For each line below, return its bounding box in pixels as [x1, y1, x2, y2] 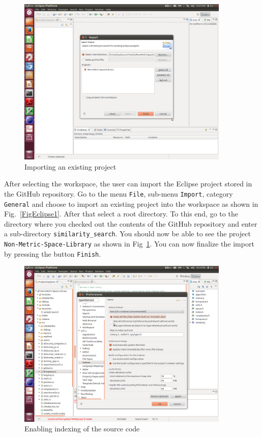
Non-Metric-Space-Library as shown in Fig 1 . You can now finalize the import [4, 238, 254, 249]
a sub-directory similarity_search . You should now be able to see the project [4, 228, 251, 239]
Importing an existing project [24, 161, 117, 172]
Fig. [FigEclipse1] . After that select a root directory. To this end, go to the [4, 208, 238, 219]
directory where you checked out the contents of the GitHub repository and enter [4, 218, 257, 229]
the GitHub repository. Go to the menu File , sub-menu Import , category [4, 188, 233, 199]
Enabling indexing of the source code [24, 423, 140, 434]
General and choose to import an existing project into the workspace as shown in [4, 198, 258, 209]
